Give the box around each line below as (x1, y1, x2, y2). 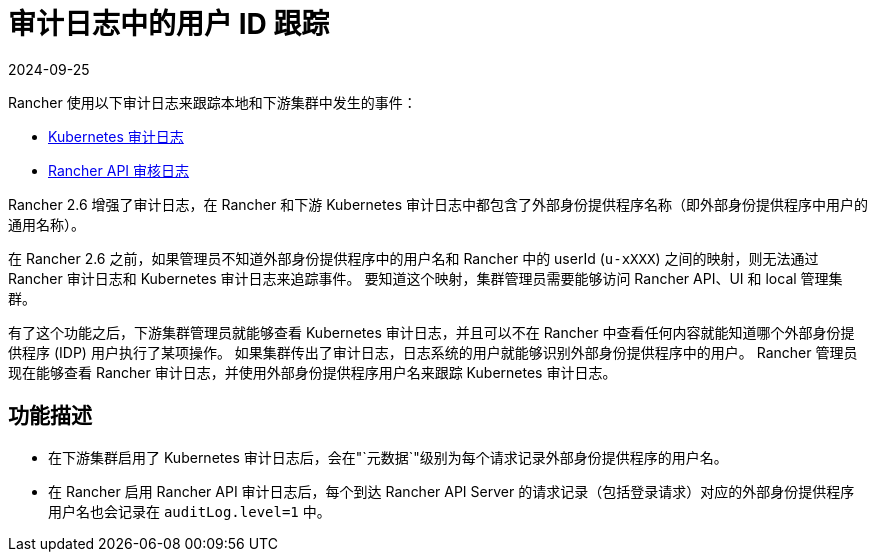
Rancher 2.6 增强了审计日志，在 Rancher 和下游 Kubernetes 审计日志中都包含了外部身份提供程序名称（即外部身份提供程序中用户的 (8, 195, 868, 213)
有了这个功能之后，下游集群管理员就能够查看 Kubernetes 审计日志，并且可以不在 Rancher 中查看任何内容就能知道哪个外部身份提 (8, 323, 855, 341)
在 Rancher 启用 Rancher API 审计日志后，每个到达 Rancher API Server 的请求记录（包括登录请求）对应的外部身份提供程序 (48, 482, 855, 500)
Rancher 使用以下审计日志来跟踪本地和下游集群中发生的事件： (8, 93, 417, 111)
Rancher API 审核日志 (48, 161, 190, 179)
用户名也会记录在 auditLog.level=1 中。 (48, 502, 331, 520)
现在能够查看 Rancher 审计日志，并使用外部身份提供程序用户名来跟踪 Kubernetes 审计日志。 (8, 363, 617, 381)
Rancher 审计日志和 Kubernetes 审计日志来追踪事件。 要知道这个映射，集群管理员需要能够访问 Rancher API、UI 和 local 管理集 (8, 269, 843, 287)
